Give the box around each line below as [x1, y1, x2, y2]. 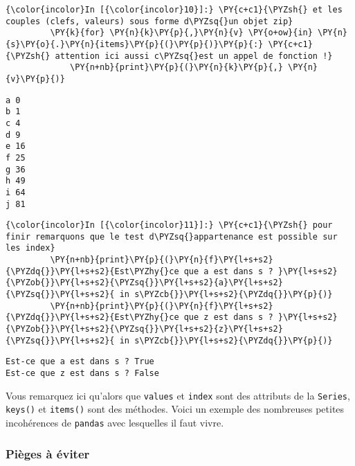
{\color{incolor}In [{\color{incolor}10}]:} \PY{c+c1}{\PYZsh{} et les [6, 5, 343, 15]
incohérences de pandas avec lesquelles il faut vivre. [6, 415, 224, 429]
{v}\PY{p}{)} [6, 73, 65, 84]
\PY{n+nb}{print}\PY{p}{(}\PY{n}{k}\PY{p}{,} [70, 62, 283, 73]
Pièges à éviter [6, 445, 90, 462]
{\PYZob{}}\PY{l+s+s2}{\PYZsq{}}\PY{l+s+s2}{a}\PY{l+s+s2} [6, 278, 283, 288]
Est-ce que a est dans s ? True [6, 357, 154, 367]
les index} [6, 243, 55, 253]
